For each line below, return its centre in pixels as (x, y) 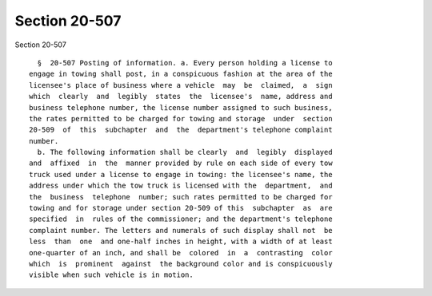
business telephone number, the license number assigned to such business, (181, 107)
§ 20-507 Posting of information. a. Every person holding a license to (185, 63)
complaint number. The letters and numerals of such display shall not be (181, 230)
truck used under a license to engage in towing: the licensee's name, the (181, 174)
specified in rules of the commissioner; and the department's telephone (181, 219)
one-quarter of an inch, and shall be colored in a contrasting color (181, 253)
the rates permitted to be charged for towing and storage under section (181, 118)
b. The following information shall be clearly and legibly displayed (185, 152)
